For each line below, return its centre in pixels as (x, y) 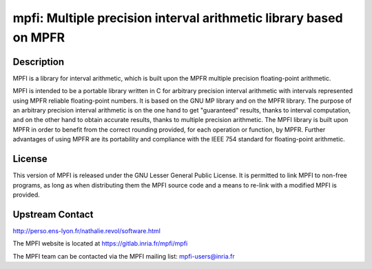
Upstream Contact (53, 214)
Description (39, 62)
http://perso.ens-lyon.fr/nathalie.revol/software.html (87, 230)
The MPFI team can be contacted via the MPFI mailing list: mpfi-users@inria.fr (124, 256)
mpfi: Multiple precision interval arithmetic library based (178, 18)
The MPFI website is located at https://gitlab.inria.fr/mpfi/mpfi (100, 243)
